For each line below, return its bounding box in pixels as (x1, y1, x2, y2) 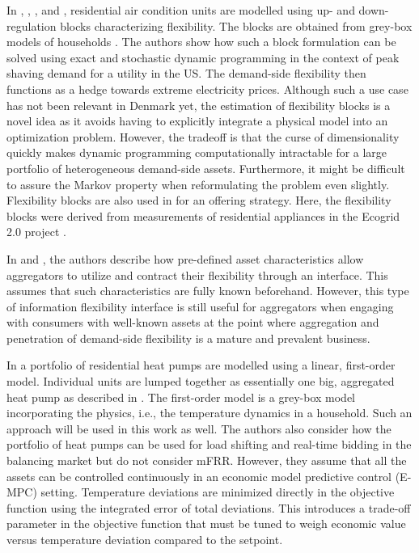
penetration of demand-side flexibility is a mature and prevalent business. (6, 329, 370, 346)
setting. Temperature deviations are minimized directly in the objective (40, 483, 395, 500)
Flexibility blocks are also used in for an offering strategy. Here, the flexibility (6, 192, 391, 209)
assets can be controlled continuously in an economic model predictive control (6, 467, 392, 484)
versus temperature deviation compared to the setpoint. (6, 531, 283, 547)
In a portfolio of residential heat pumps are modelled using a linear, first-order (6, 357, 396, 374)
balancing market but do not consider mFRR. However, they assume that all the (6, 452, 407, 469)
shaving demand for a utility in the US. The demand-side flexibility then (6, 65, 366, 82)
